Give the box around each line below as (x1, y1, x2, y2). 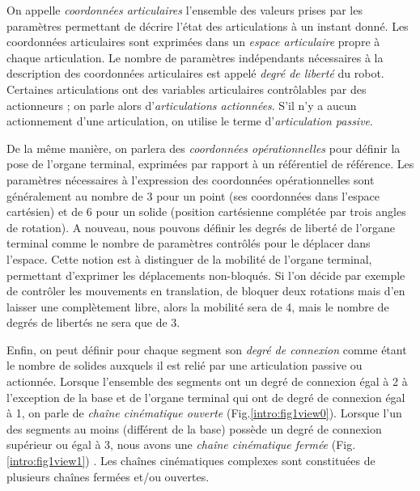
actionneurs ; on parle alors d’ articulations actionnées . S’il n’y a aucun (6, 96, 357, 113)
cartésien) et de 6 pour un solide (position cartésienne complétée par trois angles (6, 203, 406, 220)
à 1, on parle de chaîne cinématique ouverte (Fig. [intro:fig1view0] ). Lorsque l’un (6, 404, 402, 421)
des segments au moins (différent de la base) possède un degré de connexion (6, 420, 382, 437)
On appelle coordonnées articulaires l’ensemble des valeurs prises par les (6, 2, 363, 18)
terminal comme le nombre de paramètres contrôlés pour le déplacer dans (6, 235, 371, 252)
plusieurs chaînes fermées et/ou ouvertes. (6, 468, 210, 485)
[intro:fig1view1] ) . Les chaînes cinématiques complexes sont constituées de (6, 452, 375, 469)
